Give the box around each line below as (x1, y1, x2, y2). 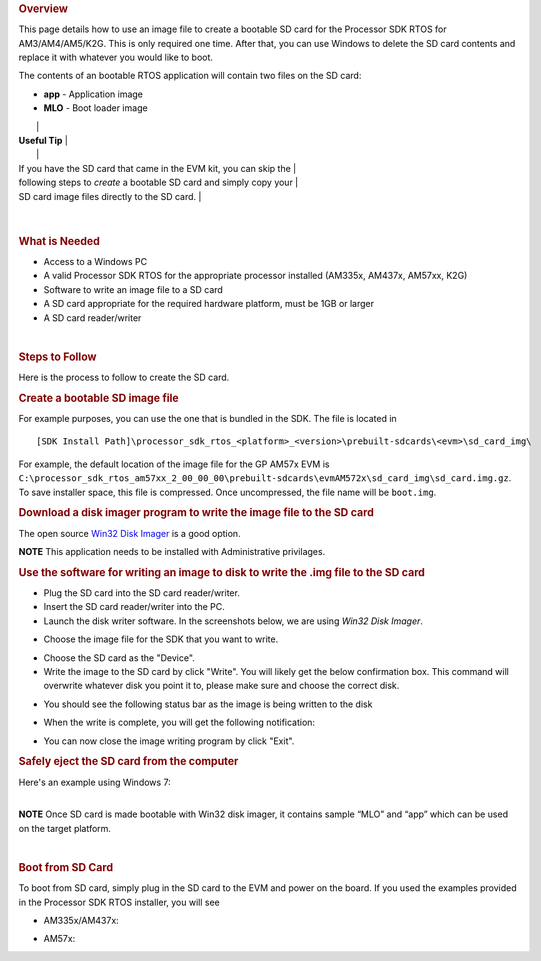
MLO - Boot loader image (43, 102, 149, 114)
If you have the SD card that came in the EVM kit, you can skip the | (18, 162, 297, 174)
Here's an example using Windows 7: (18, 776, 172, 788)
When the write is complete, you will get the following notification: (43, 716, 315, 729)
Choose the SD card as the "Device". (43, 651, 195, 664)
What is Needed (18, 234, 100, 248)
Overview (18, 2, 69, 15)
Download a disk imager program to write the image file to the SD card (18, 506, 374, 520)
